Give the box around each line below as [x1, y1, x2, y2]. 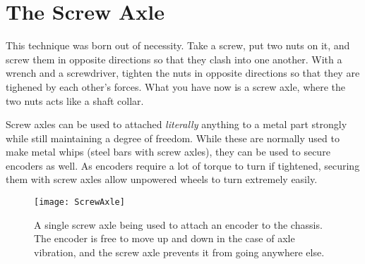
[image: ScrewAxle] [34, 197, 125, 208]
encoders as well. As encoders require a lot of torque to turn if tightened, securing [6, 158, 360, 172]
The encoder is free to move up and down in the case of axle [34, 231, 295, 246]
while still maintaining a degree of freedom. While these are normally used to [6, 130, 340, 145]
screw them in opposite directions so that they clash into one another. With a [6, 51, 342, 66]
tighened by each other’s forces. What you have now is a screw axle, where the [6, 79, 346, 94]
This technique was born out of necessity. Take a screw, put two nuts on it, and [6, 38, 350, 53]
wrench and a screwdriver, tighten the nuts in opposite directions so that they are [6, 65, 360, 80]
